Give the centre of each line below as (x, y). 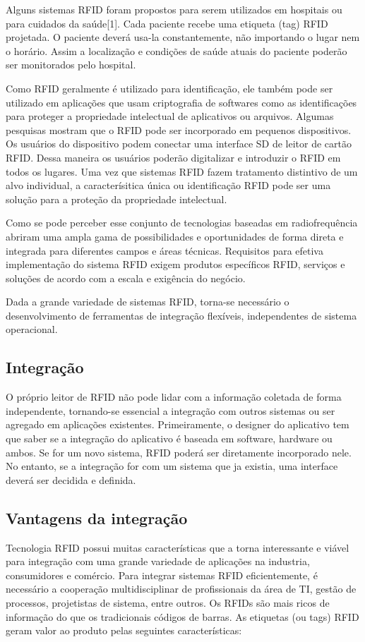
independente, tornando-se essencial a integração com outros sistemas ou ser (170, 410)
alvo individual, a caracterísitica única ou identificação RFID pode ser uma (168, 185)
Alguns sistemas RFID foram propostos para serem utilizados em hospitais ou (174, 9)
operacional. (32, 329)
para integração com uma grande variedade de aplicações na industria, (158, 561)
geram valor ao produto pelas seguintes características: (124, 630)
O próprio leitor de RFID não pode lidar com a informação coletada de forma (174, 397)
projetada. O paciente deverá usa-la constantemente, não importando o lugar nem (183, 37)
